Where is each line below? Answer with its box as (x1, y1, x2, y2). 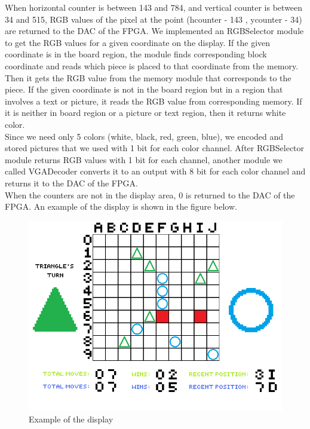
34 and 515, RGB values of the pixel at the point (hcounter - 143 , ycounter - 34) (5, 13, 302, 25)
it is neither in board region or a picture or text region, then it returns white (5, 106, 286, 119)
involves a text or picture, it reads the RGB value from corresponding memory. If (5, 94, 302, 107)
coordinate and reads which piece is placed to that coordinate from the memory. (5, 59, 299, 72)
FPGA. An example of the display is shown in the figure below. (5, 200, 237, 213)
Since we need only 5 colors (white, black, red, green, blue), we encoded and (5, 130, 284, 142)
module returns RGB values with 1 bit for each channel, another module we (5, 153, 283, 166)
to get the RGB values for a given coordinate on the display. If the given (5, 36, 271, 48)
